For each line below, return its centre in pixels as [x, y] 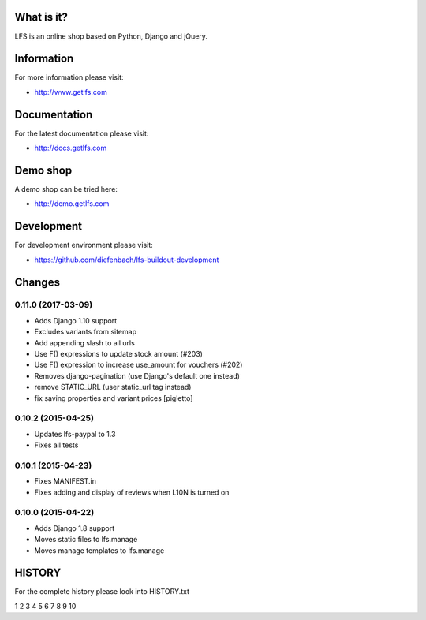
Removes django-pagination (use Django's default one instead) [137, 375]
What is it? [41, 17]
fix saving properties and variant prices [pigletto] [114, 398]
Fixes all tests [56, 445]
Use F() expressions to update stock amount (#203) [118, 354]
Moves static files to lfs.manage [86, 540]
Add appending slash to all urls [85, 342]
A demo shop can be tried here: [66, 189]
